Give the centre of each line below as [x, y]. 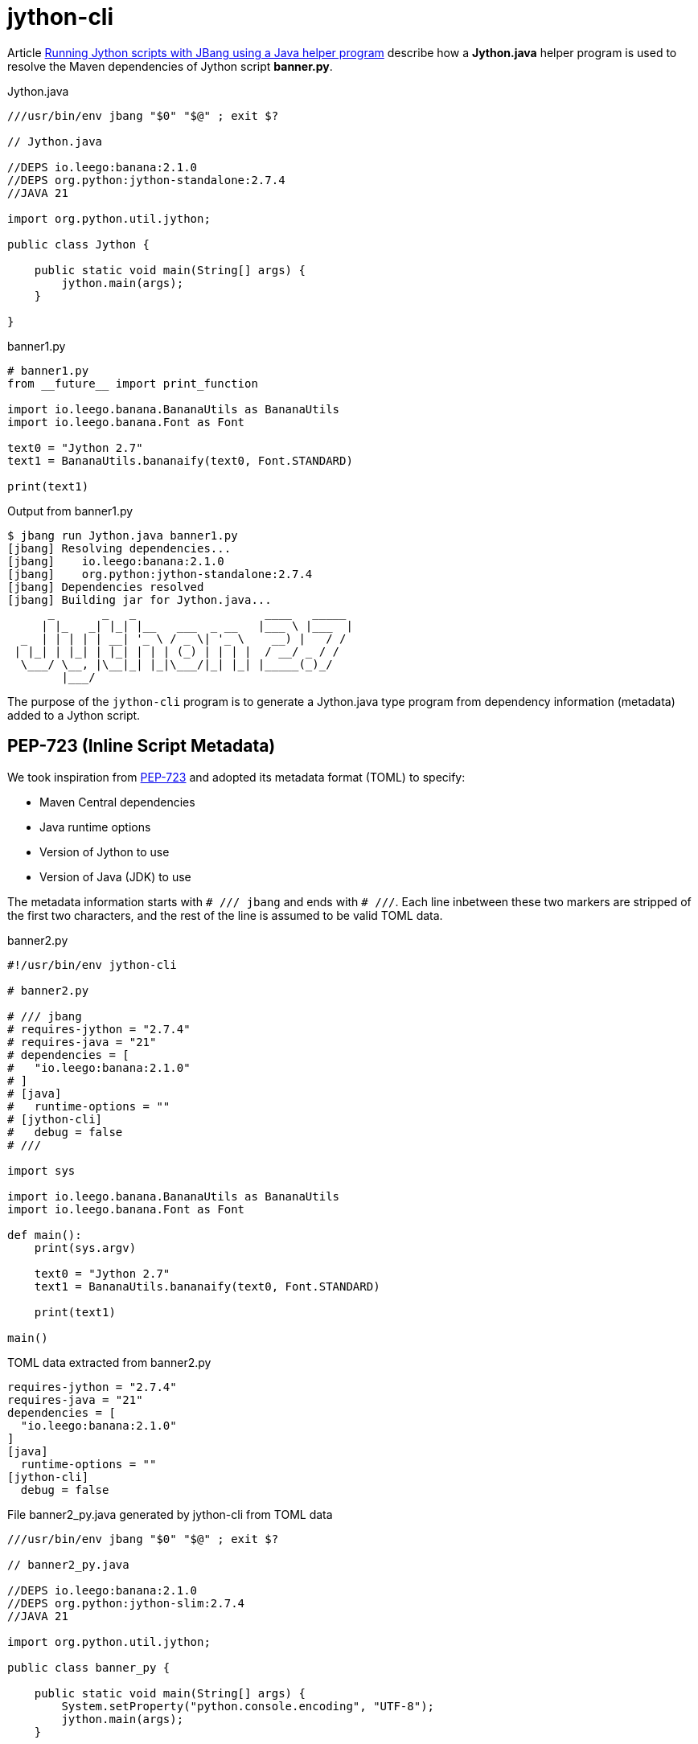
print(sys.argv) [85, 1247]
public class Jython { [79, 244]
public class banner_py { [89, 1667]
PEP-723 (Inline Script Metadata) [142, 746]
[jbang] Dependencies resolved [106, 587]
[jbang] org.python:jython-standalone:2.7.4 [160, 574]
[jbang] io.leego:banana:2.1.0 [116, 561]
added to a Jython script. [74, 715]
